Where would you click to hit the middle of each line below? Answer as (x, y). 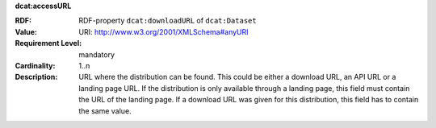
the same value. (105, 111)
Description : (36, 77)
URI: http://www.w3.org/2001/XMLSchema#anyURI (164, 31)
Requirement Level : (48, 43)
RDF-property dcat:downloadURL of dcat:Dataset (168, 21)
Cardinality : (35, 65)
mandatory (97, 54)
